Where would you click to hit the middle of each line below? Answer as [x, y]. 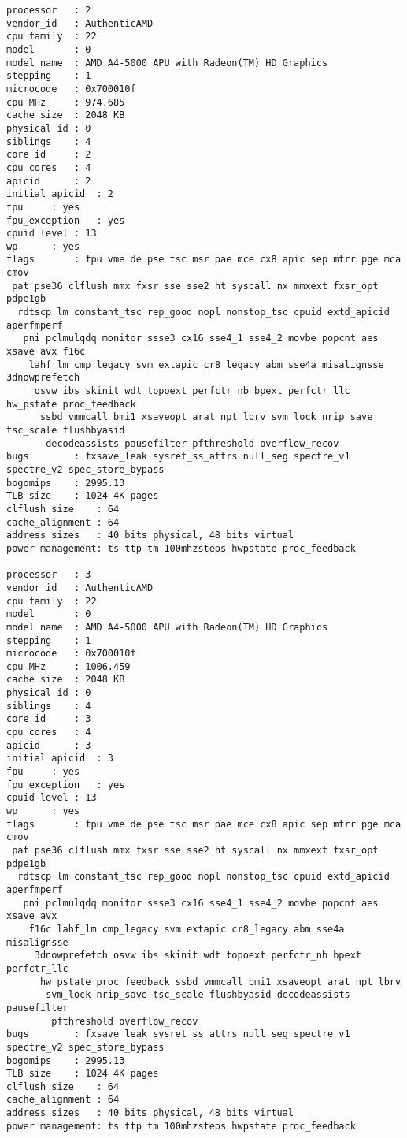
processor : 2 [49, 10]
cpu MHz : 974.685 [66, 102]
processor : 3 [49, 575]
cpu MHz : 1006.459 [68, 666]
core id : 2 [49, 155]
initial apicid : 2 [60, 194]
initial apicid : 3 [60, 759]
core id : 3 [49, 719]
